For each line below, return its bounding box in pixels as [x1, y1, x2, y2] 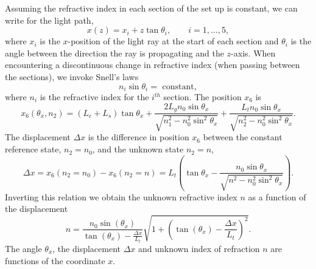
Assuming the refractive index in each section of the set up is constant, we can [5, 2, 298, 14]
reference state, [5, 143, 61, 155]
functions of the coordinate [5, 254, 105, 267]
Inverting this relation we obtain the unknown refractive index [5, 190, 237, 203]
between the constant [203, 131, 283, 143]
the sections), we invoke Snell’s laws [5, 70, 139, 83]
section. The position [163, 90, 242, 103]
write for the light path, [5, 13, 94, 26]
